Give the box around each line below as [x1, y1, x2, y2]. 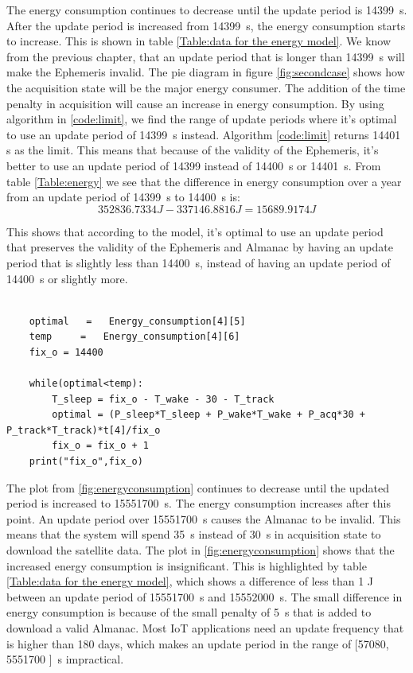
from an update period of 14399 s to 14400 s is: [6, 189, 240, 205]
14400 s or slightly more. [6, 270, 128, 286]
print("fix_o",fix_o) [29, 456, 143, 468]
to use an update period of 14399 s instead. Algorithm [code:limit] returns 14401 [6, 126, 401, 142]
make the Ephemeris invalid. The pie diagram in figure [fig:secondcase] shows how [6, 64, 405, 80]
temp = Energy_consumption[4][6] [29, 331, 240, 343]
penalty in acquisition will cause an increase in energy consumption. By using [6, 95, 384, 111]
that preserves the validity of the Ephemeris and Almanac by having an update [6, 239, 393, 255]
